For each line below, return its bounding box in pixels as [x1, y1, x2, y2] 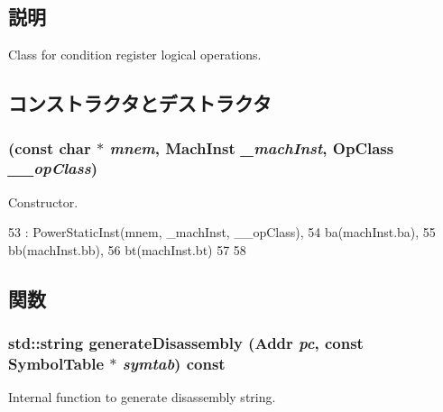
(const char [8, 136, 91, 159]
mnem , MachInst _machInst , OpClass [109, 136, 394, 159]
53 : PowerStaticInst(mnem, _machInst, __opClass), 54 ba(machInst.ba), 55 [8, 223, 436, 242]
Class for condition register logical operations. [8, 45, 262, 64]
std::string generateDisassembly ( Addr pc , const [8, 332, 364, 354]
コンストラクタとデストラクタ [8, 89, 272, 117]
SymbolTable [8, 352, 105, 375]
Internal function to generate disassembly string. [8, 388, 276, 407]
